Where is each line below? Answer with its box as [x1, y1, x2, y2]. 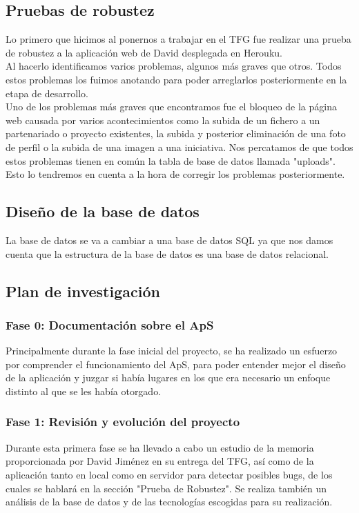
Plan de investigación [6, 280, 160, 301]
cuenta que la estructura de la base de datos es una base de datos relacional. [6, 246, 329, 261]
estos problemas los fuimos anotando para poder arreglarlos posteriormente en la [6, 72, 347, 86]
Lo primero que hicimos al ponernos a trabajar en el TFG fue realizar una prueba [6, 32, 351, 46]
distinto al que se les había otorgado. [6, 383, 162, 398]
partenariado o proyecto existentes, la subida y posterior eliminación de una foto [6, 126, 346, 141]
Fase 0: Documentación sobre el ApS [6, 316, 214, 333]
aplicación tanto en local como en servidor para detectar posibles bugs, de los [6, 467, 333, 481]
